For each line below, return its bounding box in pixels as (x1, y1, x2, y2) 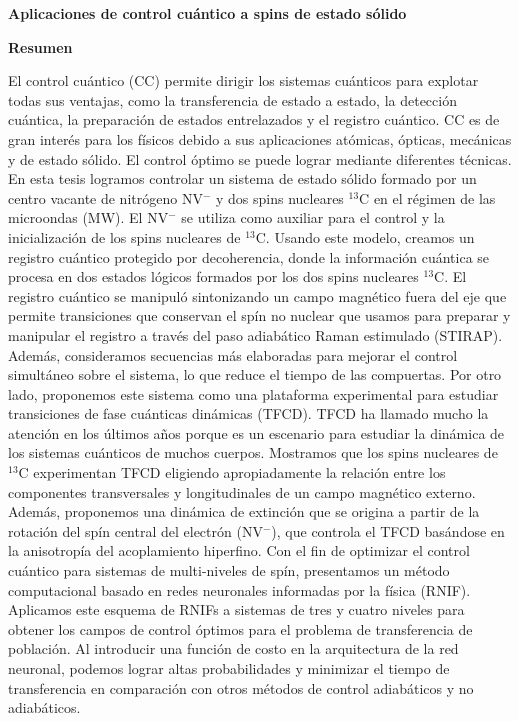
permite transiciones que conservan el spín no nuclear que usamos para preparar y (8, 305, 511, 326)
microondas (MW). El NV (8, 207, 169, 228)
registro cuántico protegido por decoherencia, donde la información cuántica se (8, 246, 490, 267)
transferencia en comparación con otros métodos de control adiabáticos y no (8, 677, 474, 698)
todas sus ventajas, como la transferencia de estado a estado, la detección (8, 89, 457, 110)
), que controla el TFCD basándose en (271, 520, 505, 541)
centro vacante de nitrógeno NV (8, 187, 203, 208)
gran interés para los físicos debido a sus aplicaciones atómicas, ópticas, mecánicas (8, 128, 512, 149)
